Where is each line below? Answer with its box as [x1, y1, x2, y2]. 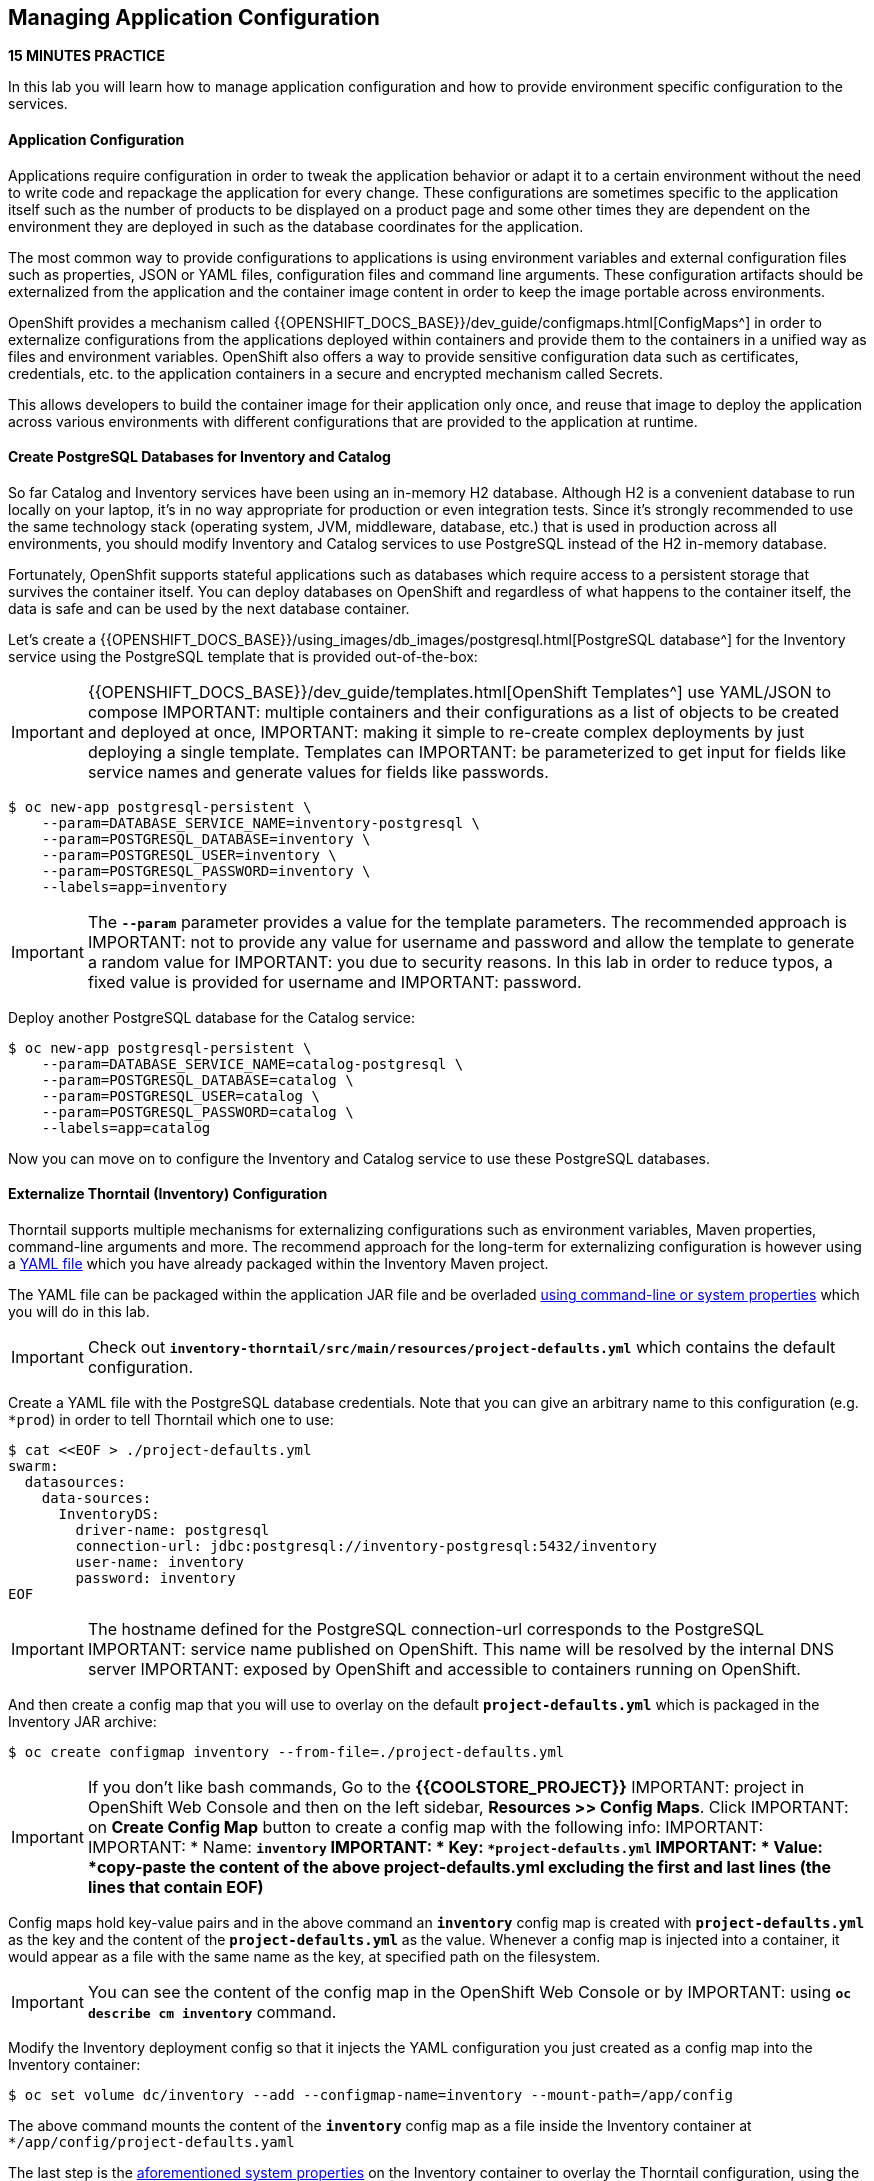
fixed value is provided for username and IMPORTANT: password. [87, 971, 582, 992]
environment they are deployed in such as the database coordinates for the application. [8, 217, 584, 235]
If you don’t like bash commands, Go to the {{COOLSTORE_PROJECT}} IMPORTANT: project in [87, 1777, 805, 1798]
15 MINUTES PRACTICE [8, 47, 165, 65]
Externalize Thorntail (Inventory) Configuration [8, 1185, 328, 1203]
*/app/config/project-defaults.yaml [8, 2134, 295, 2151]
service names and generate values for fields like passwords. [87, 761, 549, 782]
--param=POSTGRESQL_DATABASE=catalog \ [41, 1071, 354, 1088]
